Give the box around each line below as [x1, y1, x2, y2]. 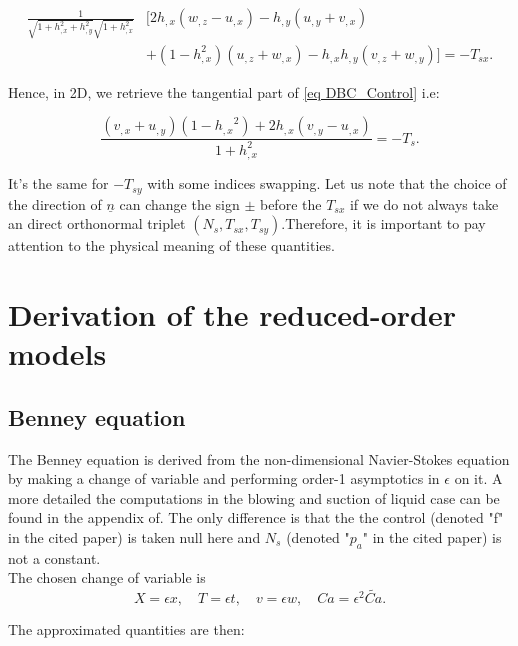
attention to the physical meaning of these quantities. [8, 235, 335, 256]
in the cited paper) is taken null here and [8, 526, 261, 547]
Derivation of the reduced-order [8, 294, 457, 335]
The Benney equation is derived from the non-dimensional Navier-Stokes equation [8, 448, 510, 469]
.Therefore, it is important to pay [281, 213, 486, 234]
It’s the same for [8, 173, 109, 194]
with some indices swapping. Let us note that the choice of [147, 173, 507, 194]
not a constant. [8, 547, 101, 568]
